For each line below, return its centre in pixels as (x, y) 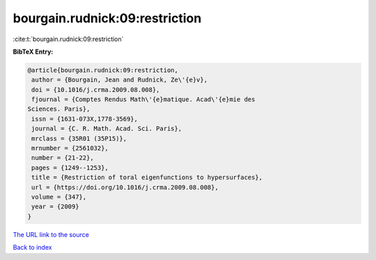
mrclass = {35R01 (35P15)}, (79, 138)
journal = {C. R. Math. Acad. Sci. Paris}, (107, 129)
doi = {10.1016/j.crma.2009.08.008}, (96, 90)
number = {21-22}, (63, 158)
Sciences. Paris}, (59, 109)
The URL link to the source (51, 234)
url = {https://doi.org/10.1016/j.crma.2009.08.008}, (125, 187)
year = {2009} (55, 207)
